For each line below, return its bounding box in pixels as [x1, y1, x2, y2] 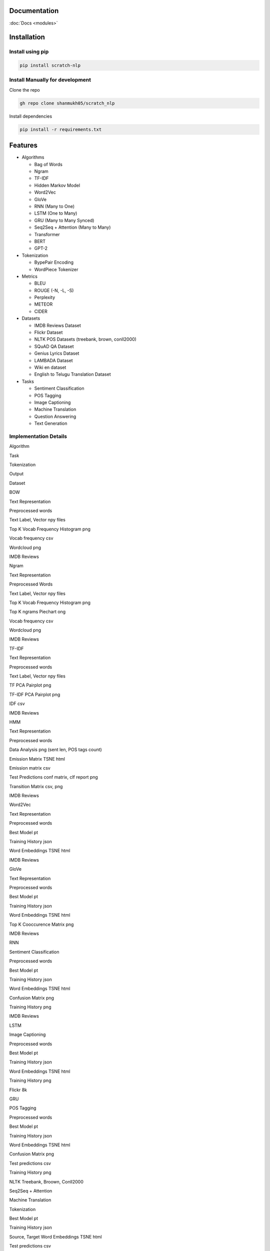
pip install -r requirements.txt [19, 127, 102, 132]
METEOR [34, 301, 53, 307]
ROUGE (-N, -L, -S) [34, 287, 74, 293]
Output [9, 471, 23, 477]
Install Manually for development [9, 77, 91, 84]
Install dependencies [9, 113, 52, 119]
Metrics [21, 273, 37, 279]
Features [9, 141, 37, 150]
